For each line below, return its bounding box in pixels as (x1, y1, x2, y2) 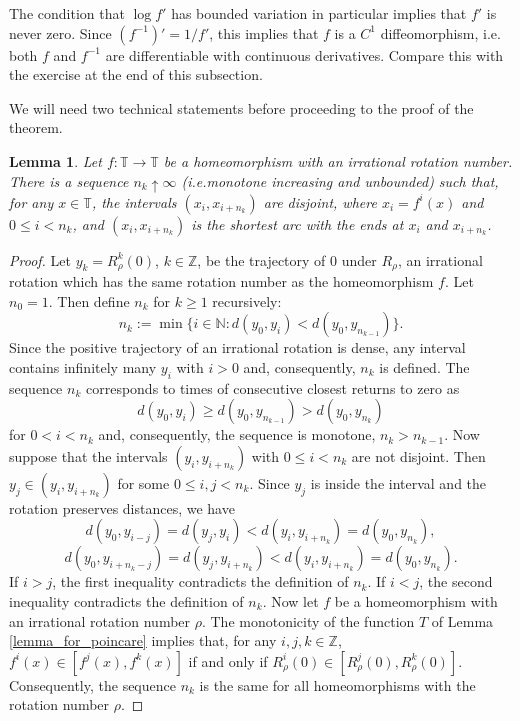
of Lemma (431, 610, 494, 631)
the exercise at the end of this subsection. (9, 64, 263, 85)
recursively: (212, 290, 282, 311)
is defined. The (379, 356, 470, 377)
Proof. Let (9, 249, 71, 270)
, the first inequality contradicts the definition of (52, 571, 349, 592)
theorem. (9, 117, 63, 138)
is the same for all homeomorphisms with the (199, 674, 476, 695)
